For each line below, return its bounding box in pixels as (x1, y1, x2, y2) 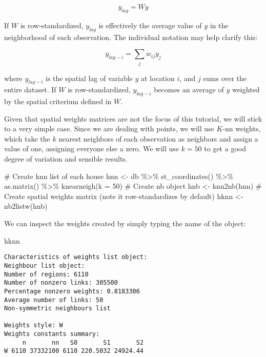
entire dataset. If (4, 84, 56, 95)
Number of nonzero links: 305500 (4, 279, 118, 287)
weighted (232, 84, 260, 95)
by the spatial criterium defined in (4, 96, 112, 107)
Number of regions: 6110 (4, 270, 89, 278)
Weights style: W (4, 322, 63, 329)
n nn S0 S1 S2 (22, 339, 144, 346)
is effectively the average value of (98, 19, 202, 30)
